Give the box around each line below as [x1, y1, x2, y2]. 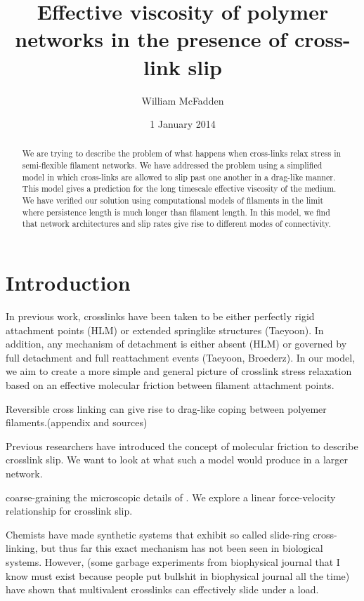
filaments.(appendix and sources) [6, 415, 148, 430]
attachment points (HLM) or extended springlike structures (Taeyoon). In [6, 322, 324, 337]
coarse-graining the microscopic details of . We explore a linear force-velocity [6, 489, 336, 504]
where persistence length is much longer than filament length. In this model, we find [22, 206, 330, 218]
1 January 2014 [150, 117, 216, 131]
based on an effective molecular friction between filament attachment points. [6, 377, 334, 392]
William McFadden [141, 93, 224, 107]
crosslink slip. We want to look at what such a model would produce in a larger [6, 452, 348, 467]
